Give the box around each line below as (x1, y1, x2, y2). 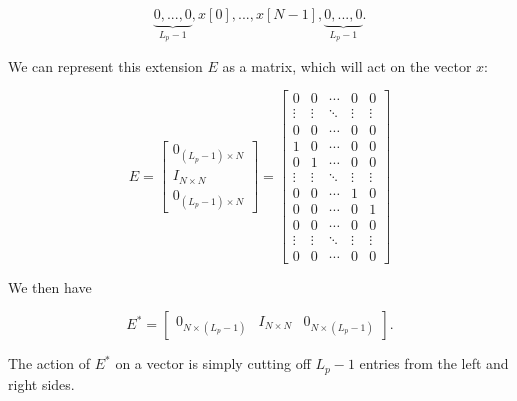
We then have (8, 276, 92, 297)
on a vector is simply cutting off (115, 353, 311, 374)
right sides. (8, 373, 75, 394)
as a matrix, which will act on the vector (222, 55, 472, 76)
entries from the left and (359, 353, 509, 374)
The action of (8, 353, 91, 374)
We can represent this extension (8, 55, 203, 76)
